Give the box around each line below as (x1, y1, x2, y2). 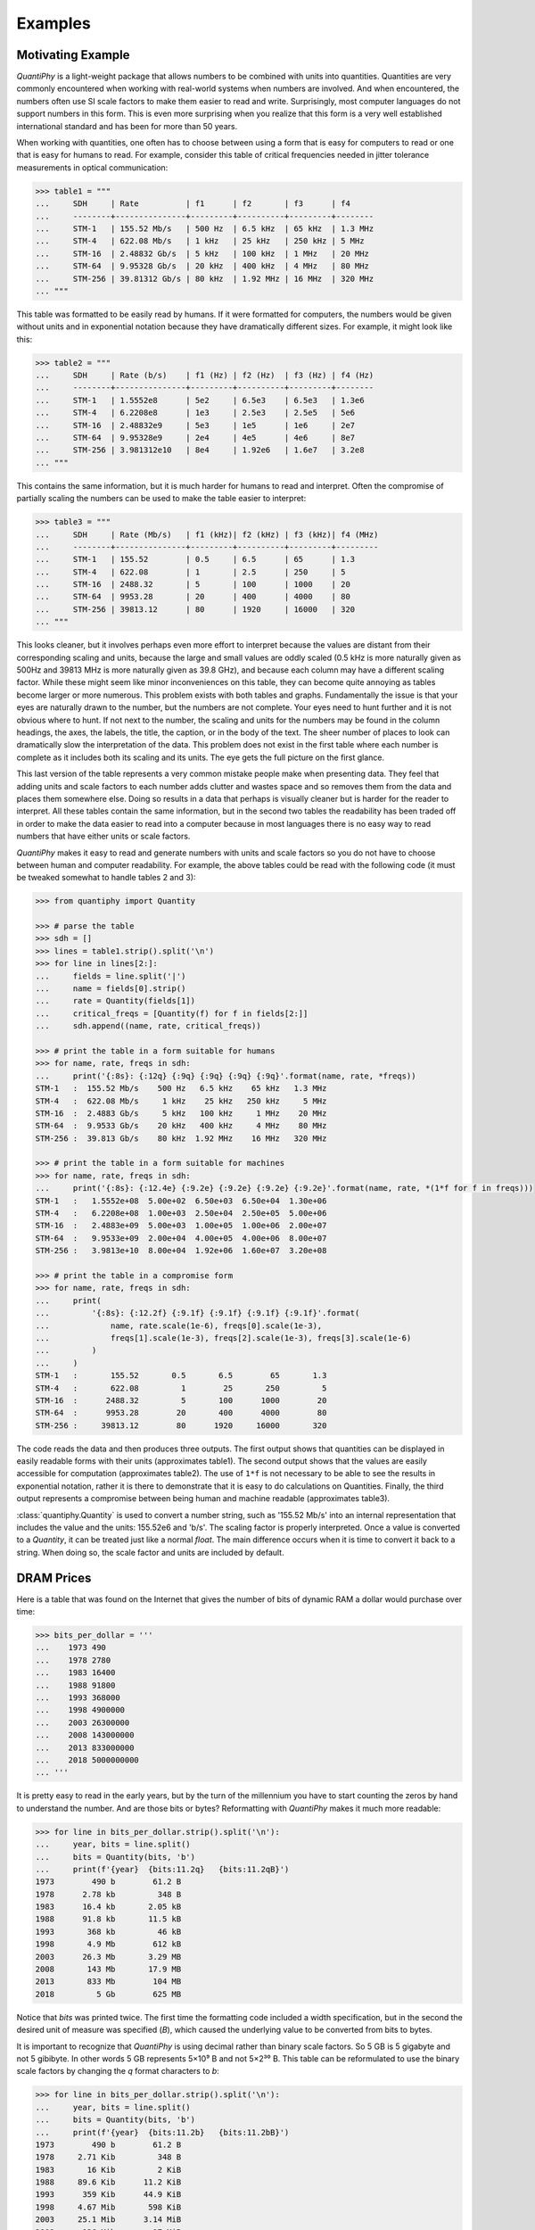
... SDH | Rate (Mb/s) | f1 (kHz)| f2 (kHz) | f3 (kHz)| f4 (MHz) (35, 529, 379, 540)
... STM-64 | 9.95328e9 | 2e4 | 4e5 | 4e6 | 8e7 (35, 433, 356, 442)
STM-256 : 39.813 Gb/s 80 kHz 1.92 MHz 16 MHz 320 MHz (35, 1133, 327, 1144)
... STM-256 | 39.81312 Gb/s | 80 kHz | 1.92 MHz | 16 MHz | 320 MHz (35, 273, 374, 284)
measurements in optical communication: (16, 161, 169, 173)
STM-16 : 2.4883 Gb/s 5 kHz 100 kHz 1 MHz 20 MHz (35, 1108, 327, 1119)
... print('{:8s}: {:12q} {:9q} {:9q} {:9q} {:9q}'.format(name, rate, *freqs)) (35, 1070, 416, 1081)
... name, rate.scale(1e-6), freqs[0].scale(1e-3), (35, 1320, 323, 1331)
